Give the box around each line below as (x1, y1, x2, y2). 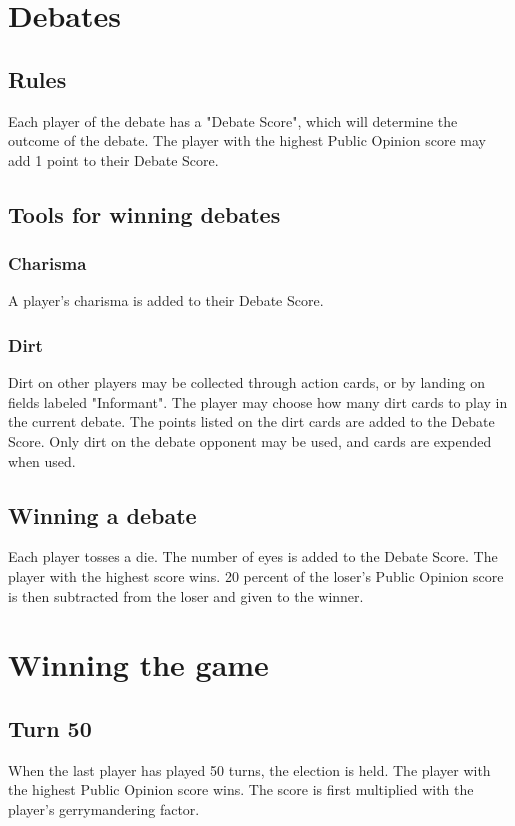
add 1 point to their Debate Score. (8, 149, 219, 170)
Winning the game (8, 644, 269, 685)
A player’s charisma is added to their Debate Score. (8, 290, 324, 311)
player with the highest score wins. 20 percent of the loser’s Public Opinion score (8, 565, 504, 586)
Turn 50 (8, 712, 92, 743)
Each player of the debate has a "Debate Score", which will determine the (8, 110, 458, 131)
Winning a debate (8, 499, 197, 530)
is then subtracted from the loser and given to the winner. (8, 585, 364, 606)
